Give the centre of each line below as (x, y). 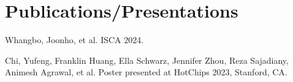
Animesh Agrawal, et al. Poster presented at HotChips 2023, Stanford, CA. (146, 72)
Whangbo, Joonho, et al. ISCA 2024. (74, 40)
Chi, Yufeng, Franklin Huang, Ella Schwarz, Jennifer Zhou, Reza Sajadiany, (147, 60)
